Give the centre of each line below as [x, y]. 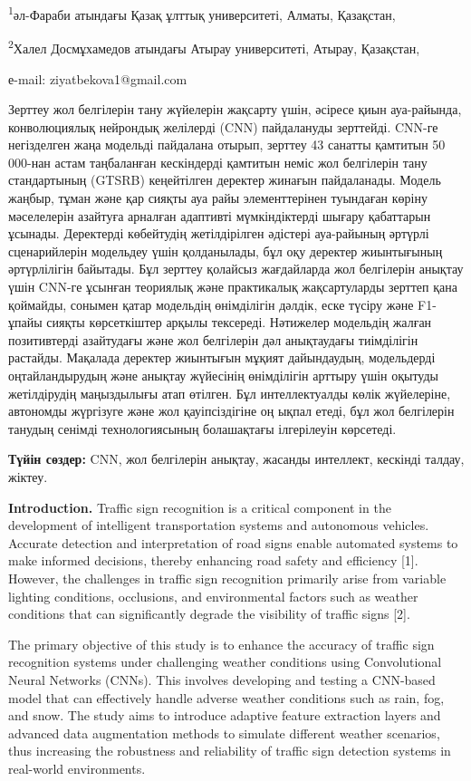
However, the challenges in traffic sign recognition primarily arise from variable [227, 578]
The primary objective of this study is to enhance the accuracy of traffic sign [221, 644]
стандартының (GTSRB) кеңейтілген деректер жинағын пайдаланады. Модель [225, 180]
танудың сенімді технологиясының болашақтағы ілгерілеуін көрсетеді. [202, 428]
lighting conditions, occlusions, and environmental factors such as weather [213, 596]
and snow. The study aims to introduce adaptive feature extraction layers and [225, 715]
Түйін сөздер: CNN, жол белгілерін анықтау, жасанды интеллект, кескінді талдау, [236, 459]
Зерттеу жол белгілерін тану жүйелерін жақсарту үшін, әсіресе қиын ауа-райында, [235, 109]
